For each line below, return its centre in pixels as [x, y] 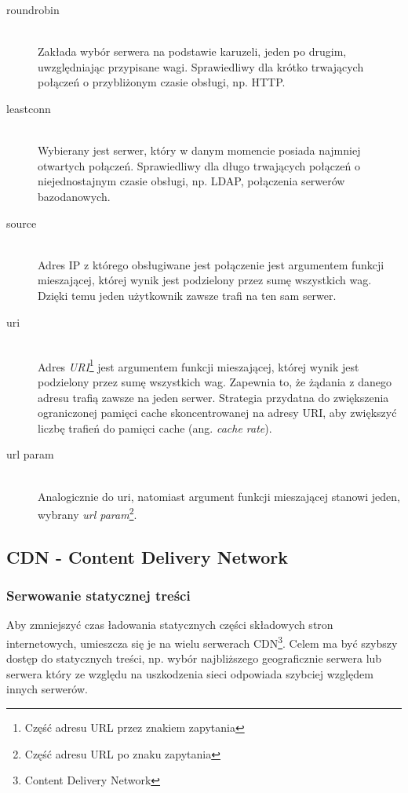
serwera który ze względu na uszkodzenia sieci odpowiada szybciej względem [190, 673]
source [22, 223]
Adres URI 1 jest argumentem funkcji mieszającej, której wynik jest [199, 365]
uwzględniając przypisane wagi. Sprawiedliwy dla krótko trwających [201, 66]
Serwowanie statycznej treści [98, 596]
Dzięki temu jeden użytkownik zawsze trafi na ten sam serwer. [187, 295]
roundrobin [33, 9]
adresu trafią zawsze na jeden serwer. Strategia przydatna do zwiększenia [213, 397]
